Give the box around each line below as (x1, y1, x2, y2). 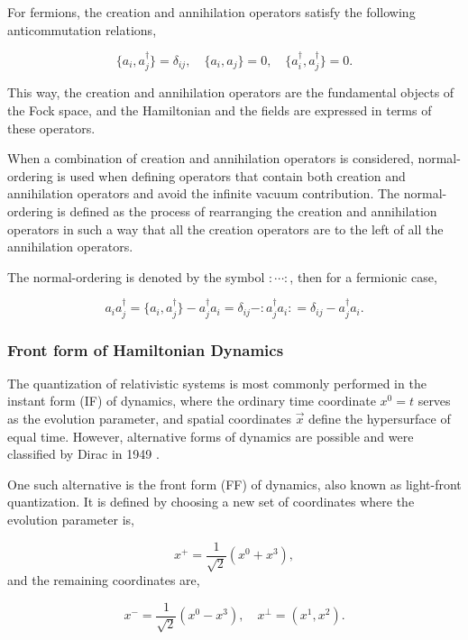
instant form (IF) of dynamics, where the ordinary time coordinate (7, 391, 376, 410)
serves (418, 391, 451, 410)
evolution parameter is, (7, 509, 134, 528)
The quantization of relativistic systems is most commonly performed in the (7, 373, 427, 392)
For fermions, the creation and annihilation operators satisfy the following (7, 3, 416, 21)
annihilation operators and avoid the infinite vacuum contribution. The (7, 184, 400, 203)
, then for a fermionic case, (289, 267, 437, 286)
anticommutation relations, (7, 20, 157, 39)
